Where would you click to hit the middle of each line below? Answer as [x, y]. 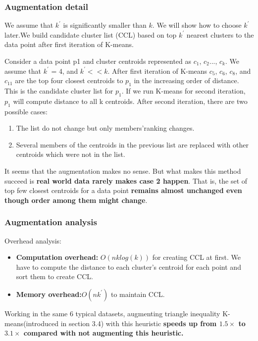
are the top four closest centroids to [69, 80]
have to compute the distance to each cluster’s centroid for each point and [129, 267]
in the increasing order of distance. [186, 80]
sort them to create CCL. [54, 276]
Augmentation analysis [51, 222]
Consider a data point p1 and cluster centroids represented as [98, 61]
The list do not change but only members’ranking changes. [105, 128]
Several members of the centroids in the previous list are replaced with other [132, 144]
